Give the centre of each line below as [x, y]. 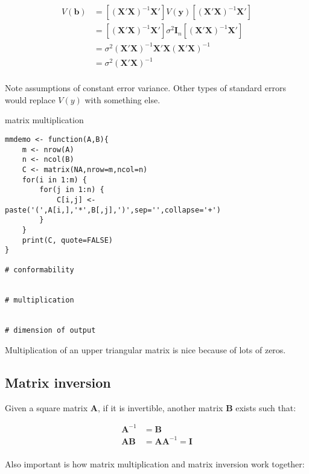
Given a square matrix [46, 407]
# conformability [40, 270]
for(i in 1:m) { [55, 180]
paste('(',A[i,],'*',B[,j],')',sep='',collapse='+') [113, 210]
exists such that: [266, 407]
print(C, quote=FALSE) [67, 240]
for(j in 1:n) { [72, 190]
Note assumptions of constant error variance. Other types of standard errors [146, 88]
